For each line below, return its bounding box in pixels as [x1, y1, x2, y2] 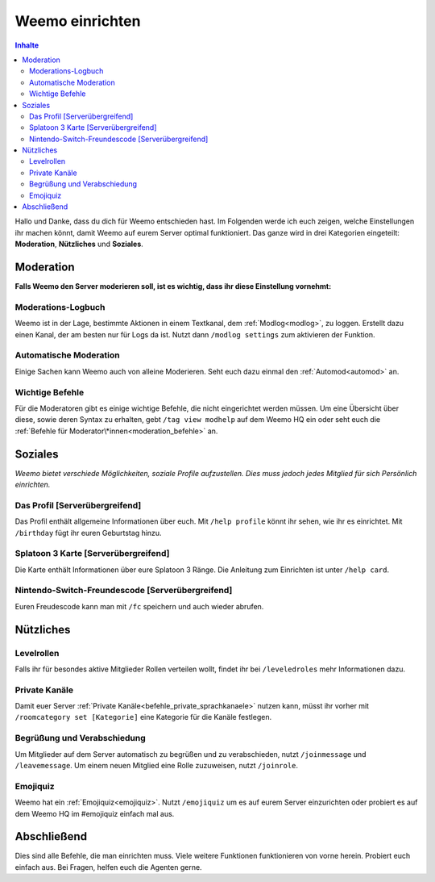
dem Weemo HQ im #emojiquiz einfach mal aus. [14, 809, 175, 818]
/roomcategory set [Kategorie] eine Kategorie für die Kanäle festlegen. [14, 713, 272, 722]
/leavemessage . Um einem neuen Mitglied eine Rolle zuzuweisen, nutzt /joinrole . [14, 761, 298, 771]
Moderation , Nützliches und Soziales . [14, 239, 144, 249]
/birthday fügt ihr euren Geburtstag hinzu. [14, 528, 162, 537]
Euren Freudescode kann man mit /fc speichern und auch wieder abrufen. [14, 601, 264, 611]
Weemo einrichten [14, 12, 141, 30]
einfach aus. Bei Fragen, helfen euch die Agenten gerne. [14, 862, 202, 872]
